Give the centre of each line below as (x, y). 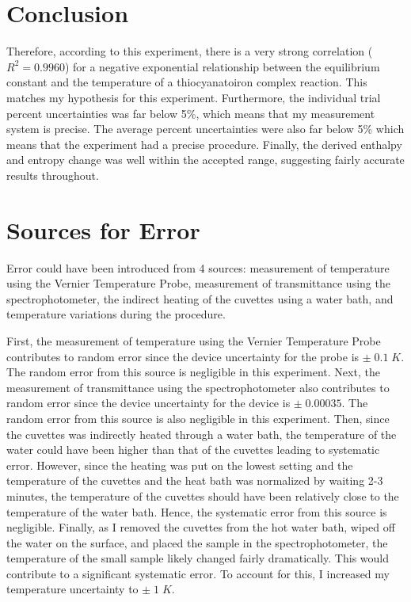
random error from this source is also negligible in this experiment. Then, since (198, 418)
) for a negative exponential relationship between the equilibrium (222, 66)
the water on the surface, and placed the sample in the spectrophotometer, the (197, 542)
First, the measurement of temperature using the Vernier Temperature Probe (194, 340)
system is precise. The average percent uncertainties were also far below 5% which (205, 129)
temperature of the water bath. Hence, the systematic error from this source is (197, 511)
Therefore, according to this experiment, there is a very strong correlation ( (190, 51)
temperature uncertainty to (72, 589)
